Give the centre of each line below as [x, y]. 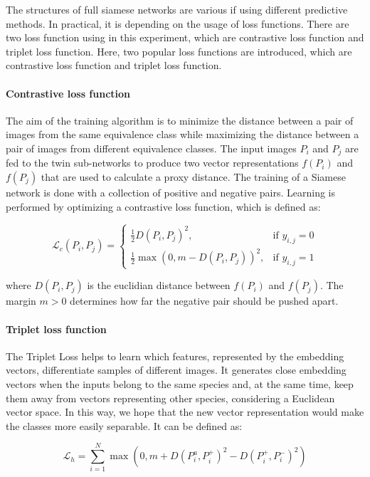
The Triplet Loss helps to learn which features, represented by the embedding [175, 356]
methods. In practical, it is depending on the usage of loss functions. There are [178, 23]
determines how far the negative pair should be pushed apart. [204, 301]
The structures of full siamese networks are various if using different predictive [177, 9]
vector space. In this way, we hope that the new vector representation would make [185, 412]
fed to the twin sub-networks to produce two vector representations [152, 163]
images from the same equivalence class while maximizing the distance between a [183, 134]
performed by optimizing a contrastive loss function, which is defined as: [163, 206]
